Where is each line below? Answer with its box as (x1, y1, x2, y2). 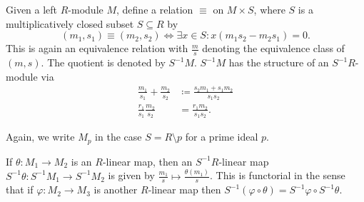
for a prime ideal (185, 129, 258, 144)
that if (6, 182, 34, 197)
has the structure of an (228, 55, 329, 70)
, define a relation (116, 2, 193, 16)
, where (253, 2, 285, 16)
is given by (108, 168, 155, 183)
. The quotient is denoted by (41, 55, 166, 70)
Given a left (6, 2, 58, 16)
